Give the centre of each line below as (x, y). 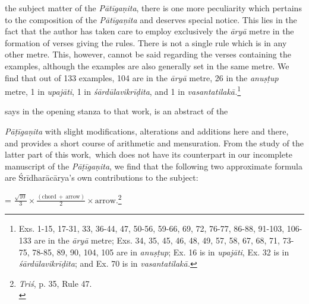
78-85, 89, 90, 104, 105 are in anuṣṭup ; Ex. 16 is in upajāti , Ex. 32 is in (161, 252)
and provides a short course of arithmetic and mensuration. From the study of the (154, 143)
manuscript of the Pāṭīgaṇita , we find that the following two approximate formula (154, 166)
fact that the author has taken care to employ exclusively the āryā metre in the (149, 31)
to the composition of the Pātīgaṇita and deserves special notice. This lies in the (151, 19)
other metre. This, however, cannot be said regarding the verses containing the (148, 54)
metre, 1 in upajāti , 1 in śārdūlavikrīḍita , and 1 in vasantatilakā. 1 (123, 90)
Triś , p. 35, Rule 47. (55, 283)
